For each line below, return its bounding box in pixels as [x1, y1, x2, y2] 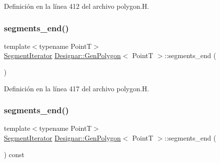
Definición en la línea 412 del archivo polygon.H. [4, 1, 149, 11]
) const [4, 149, 25, 159]
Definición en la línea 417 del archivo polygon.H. [4, 83, 149, 93]
